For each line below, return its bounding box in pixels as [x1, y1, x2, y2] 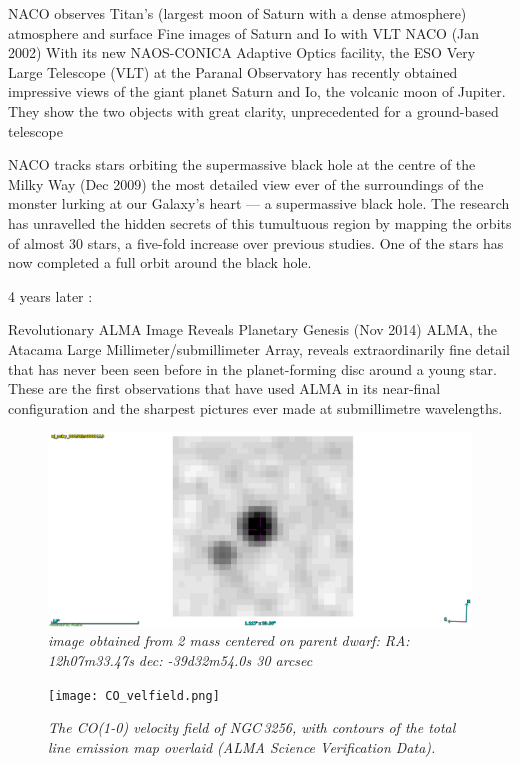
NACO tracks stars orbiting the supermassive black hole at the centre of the [8, 154, 476, 175]
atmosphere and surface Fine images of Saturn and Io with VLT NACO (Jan [8, 22, 480, 43]
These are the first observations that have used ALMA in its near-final [8, 378, 441, 399]
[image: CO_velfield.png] [48, 688, 220, 703]
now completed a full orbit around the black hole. [8, 252, 312, 273]
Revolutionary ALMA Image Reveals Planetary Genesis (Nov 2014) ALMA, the [8, 319, 498, 340]
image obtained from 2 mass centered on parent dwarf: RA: [48, 630, 410, 651]
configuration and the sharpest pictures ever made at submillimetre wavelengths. [8, 397, 503, 418]
